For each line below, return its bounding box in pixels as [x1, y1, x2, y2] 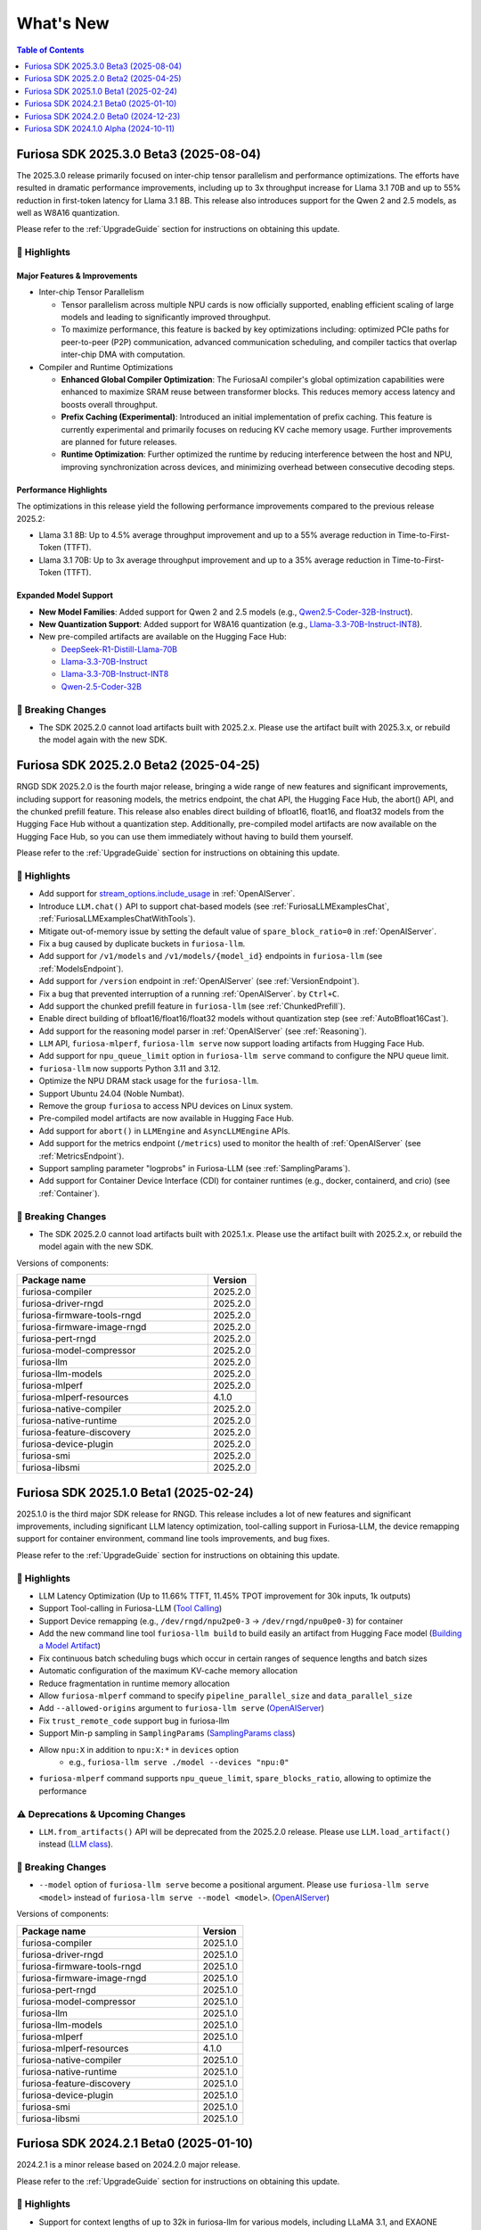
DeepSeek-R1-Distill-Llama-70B [61, 643, 178, 655]
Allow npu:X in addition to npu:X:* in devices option [38, 1744, 240, 1755]
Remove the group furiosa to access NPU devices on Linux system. [38, 1101, 293, 1111]
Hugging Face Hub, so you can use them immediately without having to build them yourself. [16, 830, 354, 842]
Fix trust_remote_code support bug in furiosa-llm [38, 1715, 231, 1726]
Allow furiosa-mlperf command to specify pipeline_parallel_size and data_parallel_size [38, 1690, 413, 1701]
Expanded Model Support [16, 590, 113, 601]
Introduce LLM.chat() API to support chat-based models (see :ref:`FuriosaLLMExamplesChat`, [38, 901, 390, 912]
